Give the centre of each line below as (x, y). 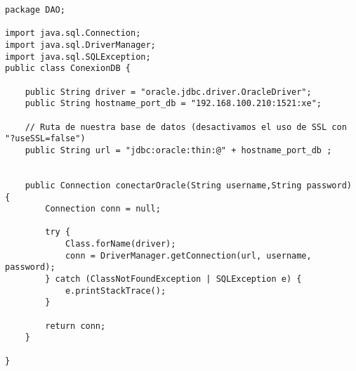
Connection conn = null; (103, 209)
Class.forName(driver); (120, 244)
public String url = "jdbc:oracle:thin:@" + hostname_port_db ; (178, 150)
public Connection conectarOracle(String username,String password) (188, 185)
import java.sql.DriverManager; (80, 45)
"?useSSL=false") (45, 139)
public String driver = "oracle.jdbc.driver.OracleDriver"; (168, 92)
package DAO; (35, 10)
